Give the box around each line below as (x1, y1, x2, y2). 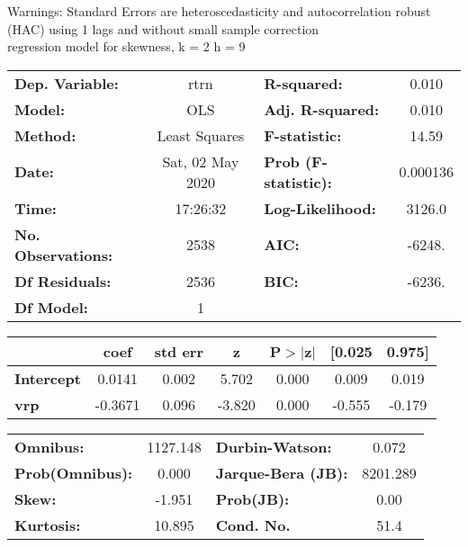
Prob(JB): (215, 488, 290, 509)
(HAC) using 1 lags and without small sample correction (7, 19, 319, 38)
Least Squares (157, 124, 245, 146)
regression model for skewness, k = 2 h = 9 (7, 37, 246, 56)
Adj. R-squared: (264, 98, 380, 120)
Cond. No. (215, 514, 291, 535)
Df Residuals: (14, 270, 112, 291)
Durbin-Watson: (215, 435, 332, 457)
